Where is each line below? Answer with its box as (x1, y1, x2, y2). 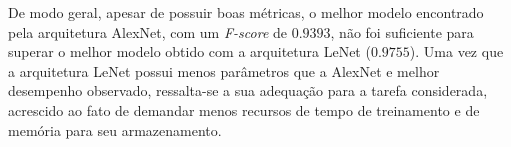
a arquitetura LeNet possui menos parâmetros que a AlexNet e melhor (8, 60, 440, 81)
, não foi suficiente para (330, 21, 474, 42)
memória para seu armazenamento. (8, 119, 222, 140)
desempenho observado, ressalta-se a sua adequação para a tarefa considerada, (8, 80, 488, 101)
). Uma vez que (409, 41, 504, 62)
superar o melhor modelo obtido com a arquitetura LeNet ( (8, 41, 371, 62)
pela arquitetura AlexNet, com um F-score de (8, 21, 287, 42)
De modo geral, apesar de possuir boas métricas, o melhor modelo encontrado (8, 2, 484, 22)
